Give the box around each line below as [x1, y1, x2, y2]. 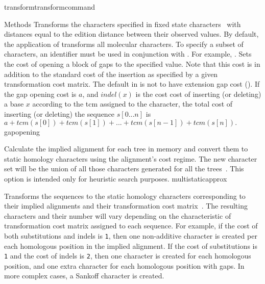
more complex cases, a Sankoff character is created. [4, 270, 164, 281]
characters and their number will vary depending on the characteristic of [4, 210, 231, 221]
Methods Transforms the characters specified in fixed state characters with [4, 18, 241, 29]
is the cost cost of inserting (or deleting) [135, 88, 261, 99]
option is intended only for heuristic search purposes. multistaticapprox [4, 173, 227, 184]
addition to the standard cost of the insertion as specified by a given [4, 68, 218, 79]
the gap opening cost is [4, 88, 77, 99]
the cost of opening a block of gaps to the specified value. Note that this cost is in [4, 58, 260, 69]
